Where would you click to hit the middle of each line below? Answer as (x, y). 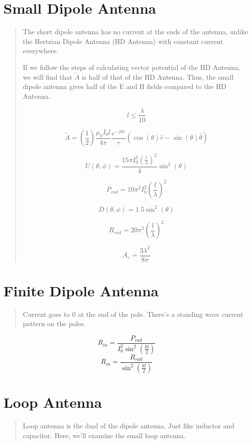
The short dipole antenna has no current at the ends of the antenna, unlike (135, 32)
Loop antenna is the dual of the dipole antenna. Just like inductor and (128, 425)
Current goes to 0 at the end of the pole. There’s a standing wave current (133, 314)
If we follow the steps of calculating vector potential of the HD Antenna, (131, 67)
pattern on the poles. (54, 323)
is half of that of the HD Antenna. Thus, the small (158, 77)
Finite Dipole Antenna (81, 290)
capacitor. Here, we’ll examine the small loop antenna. (104, 435)
